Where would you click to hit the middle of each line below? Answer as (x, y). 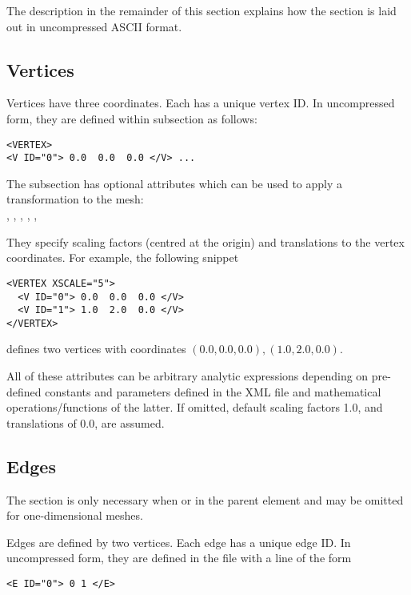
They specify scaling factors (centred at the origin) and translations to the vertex (205, 241)
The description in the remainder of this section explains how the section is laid (202, 10)
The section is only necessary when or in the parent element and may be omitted (205, 499)
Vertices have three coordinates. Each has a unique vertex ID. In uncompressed (201, 103)
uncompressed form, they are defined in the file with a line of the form (179, 558)
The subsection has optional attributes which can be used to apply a (175, 183)
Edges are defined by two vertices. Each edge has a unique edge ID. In (179, 542)
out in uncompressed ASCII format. (94, 26)
